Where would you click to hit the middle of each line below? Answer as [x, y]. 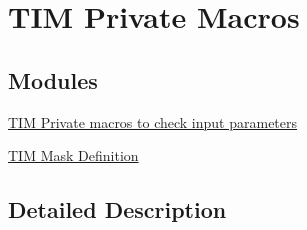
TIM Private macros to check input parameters [153, 121]
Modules [53, 79]
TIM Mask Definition [73, 155]
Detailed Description [117, 209]
